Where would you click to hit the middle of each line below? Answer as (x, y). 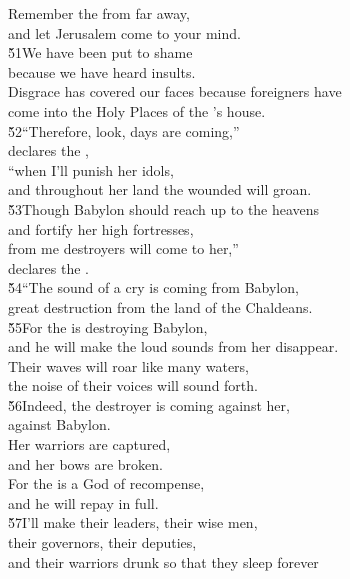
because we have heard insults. (102, 71)
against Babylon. (59, 424)
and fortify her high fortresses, (101, 228)
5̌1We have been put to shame (100, 52)
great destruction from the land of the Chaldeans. (160, 306)
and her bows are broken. (85, 463)
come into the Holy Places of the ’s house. (137, 110)
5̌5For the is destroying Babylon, (108, 326)
